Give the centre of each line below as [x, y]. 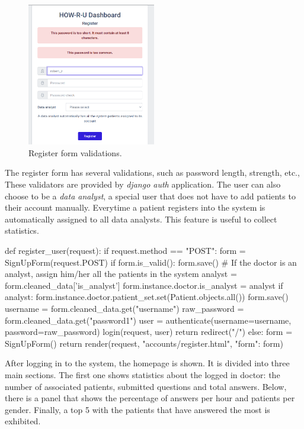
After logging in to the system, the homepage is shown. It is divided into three [147, 363]
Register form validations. [75, 152]
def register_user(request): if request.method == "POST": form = [125, 251]
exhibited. [23, 421]
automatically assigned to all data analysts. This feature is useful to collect [141, 219]
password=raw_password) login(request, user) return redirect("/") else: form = [149, 332]
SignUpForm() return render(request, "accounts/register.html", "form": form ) [144, 343]
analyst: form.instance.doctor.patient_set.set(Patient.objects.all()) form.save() [147, 297]
